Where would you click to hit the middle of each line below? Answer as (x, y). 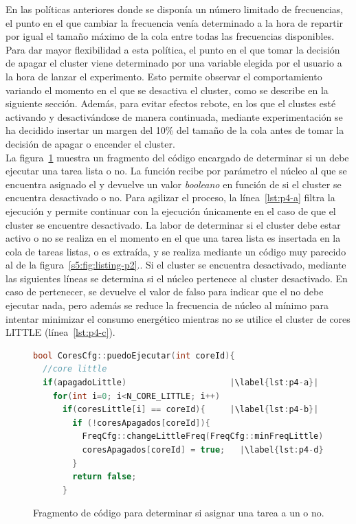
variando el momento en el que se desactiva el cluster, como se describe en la (167, 90)
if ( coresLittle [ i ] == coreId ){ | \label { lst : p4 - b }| (190, 410)
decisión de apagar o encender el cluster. (90, 143)
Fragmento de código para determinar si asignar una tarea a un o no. (179, 513)
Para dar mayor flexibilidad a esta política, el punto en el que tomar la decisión (173, 49)
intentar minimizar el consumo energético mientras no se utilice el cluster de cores (178, 318)
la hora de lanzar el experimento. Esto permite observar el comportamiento (164, 76)
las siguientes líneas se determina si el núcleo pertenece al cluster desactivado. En (177, 278)
